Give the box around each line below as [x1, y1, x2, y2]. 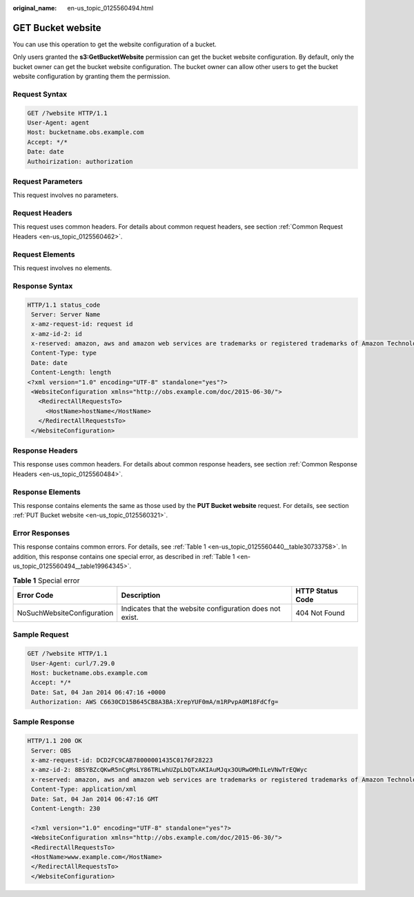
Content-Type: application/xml [31, 785, 137, 793]
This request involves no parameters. [12, 191, 119, 200]
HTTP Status [295, 586, 338, 596]
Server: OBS [31, 746, 72, 755]
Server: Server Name [31, 310, 101, 318]
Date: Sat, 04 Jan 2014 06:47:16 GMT [31, 795, 159, 803]
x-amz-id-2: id [31, 330, 83, 338]
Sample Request [12, 630, 69, 639]
